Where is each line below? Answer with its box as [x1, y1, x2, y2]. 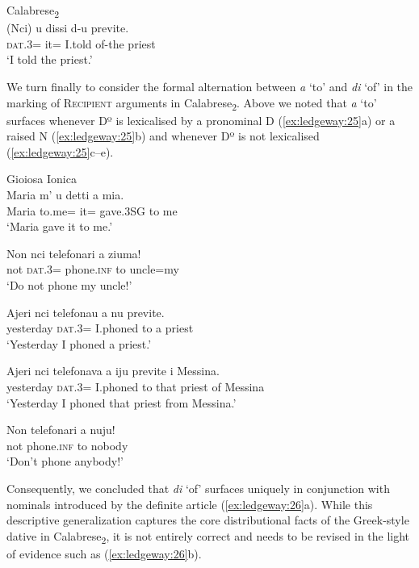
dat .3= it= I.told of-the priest [6, 35, 156, 52]
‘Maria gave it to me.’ [6, 218, 113, 235]
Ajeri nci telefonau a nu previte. [6, 303, 165, 320]
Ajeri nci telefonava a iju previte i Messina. [6, 362, 220, 379]
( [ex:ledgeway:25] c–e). [6, 143, 114, 160]
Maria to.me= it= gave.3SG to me [6, 202, 178, 219]
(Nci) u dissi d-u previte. [6, 19, 129, 36]
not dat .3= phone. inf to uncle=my [6, 261, 179, 278]
